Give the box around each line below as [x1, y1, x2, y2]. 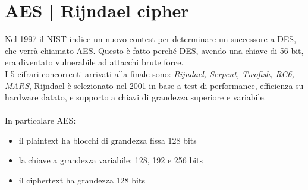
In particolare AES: [5, 114, 76, 126]
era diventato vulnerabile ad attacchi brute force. [5, 56, 184, 68]
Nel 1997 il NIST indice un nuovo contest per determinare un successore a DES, [5, 33, 297, 45]
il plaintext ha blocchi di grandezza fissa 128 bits [18, 134, 197, 146]
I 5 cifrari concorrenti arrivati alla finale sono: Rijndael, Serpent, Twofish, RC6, [5, 67, 294, 80]
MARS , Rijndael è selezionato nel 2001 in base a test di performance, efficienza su [5, 79, 304, 91]
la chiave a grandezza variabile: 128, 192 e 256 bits [18, 154, 203, 166]
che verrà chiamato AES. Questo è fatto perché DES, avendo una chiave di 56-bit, [5, 44, 304, 56]
